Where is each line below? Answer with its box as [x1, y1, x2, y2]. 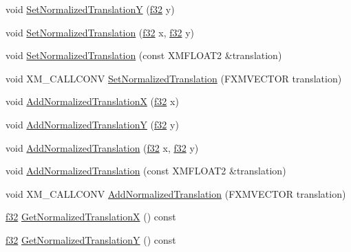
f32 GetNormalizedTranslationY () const [6, 232, 176, 247]
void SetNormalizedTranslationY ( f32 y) [6, 2, 175, 16]
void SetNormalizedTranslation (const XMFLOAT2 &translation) [6, 48, 282, 62]
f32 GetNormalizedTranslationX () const [6, 209, 176, 224]
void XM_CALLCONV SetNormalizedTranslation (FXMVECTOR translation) [6, 71, 342, 85]
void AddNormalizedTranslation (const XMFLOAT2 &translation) [6, 163, 286, 178]
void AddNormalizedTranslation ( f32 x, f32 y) [6, 140, 199, 154]
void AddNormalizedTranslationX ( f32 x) [6, 94, 179, 108]
